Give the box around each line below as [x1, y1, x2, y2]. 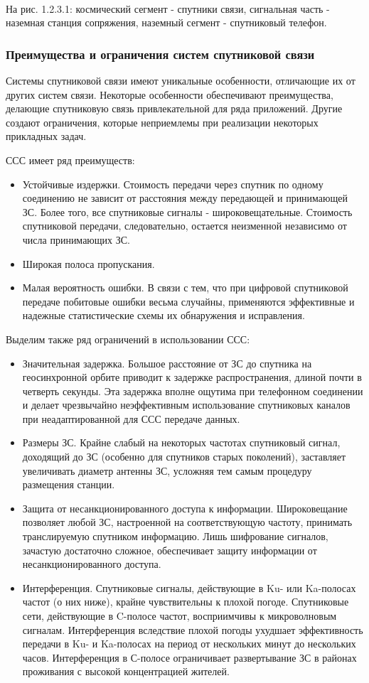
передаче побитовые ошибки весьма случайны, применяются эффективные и [22, 294, 355, 308]
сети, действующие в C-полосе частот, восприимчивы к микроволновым [22, 608, 337, 623]
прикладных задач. [6, 129, 87, 144]
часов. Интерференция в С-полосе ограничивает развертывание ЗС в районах [22, 650, 357, 665]
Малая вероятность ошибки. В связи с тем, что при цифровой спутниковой [22, 280, 348, 295]
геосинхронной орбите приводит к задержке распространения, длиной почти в [22, 370, 362, 384]
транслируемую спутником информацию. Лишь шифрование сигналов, [22, 529, 328, 544]
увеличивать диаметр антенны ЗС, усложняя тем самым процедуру [22, 463, 312, 478]
